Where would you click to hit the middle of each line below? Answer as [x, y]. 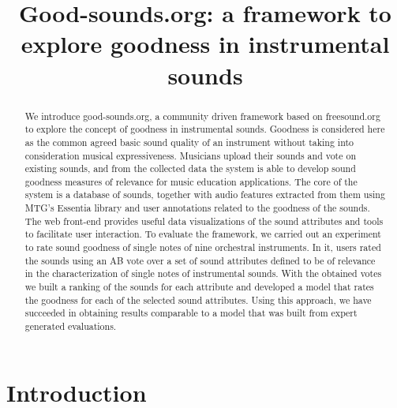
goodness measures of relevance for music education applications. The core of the [191, 181]
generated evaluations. [71, 326]
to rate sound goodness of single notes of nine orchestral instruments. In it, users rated [203, 247]
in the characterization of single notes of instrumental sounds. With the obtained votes [203, 273]
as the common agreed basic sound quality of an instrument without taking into [189, 142]
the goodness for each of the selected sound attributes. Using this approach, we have [198, 299]
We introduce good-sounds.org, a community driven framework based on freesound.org [202, 116]
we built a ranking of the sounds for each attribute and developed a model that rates [199, 287]
